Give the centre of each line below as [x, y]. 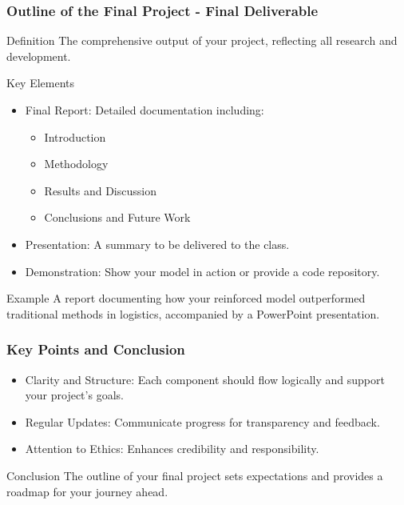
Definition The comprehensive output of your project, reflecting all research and [202, 40]
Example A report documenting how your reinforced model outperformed [186, 298]
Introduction [75, 136]
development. [39, 56]
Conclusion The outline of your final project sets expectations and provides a [195, 475]
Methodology [76, 164]
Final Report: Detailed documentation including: [145, 110]
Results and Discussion [100, 190]
